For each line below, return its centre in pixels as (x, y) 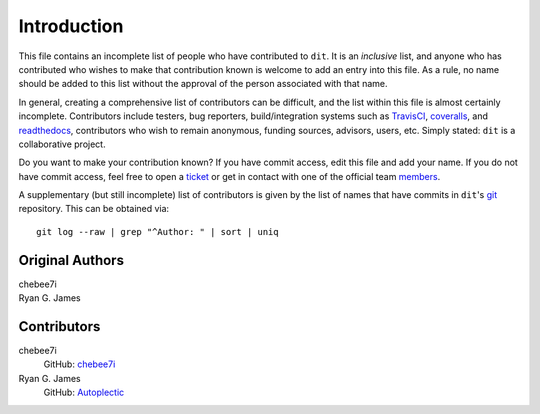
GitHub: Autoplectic (84, 392)
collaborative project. (62, 144)
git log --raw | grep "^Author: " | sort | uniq (157, 231)
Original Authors (71, 260)
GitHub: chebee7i (79, 364)
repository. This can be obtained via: (94, 209)
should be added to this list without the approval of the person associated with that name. (203, 84)
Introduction (71, 26)
